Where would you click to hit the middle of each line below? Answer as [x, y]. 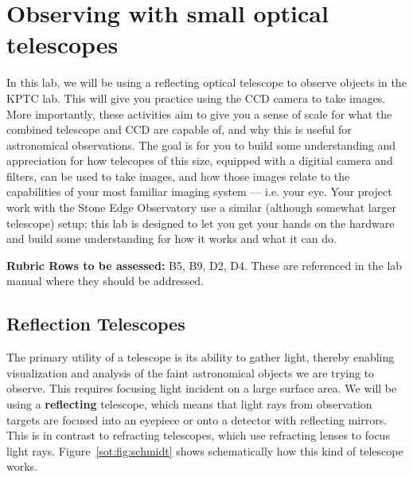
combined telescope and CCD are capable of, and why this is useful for [179, 129]
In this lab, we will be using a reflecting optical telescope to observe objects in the [206, 82]
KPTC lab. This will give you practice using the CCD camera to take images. [196, 98]
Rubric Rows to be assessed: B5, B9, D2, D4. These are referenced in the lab [205, 265]
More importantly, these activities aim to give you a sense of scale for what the [199, 113]
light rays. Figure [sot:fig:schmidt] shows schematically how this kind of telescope [205, 450]
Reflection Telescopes [96, 324]
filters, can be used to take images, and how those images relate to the [178, 176]
